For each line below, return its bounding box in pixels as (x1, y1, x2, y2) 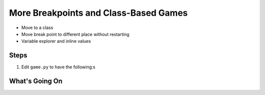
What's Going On (9, 77, 63, 86)
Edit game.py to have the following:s (21, 64, 96, 70)
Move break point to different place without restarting (21, 31, 130, 37)
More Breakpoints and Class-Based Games (9, 7, 188, 18)
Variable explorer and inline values (21, 38, 91, 44)
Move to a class (21, 25, 53, 31)
